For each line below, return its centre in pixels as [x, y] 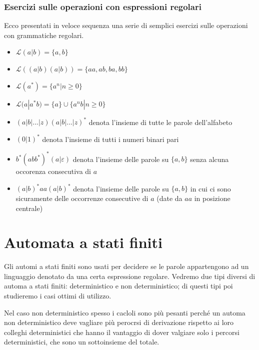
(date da [169, 198]
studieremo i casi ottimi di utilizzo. [58, 296]
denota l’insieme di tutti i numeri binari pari [110, 139]
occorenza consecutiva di [53, 171]
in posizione [212, 198]
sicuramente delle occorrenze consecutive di [82, 198]
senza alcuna [209, 159]
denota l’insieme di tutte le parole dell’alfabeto [160, 122]
